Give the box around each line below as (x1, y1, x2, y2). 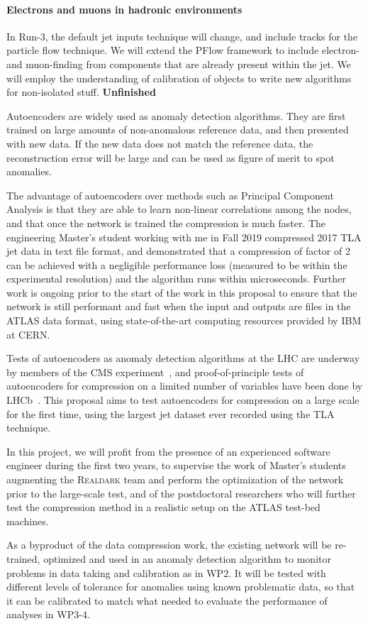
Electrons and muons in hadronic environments (6, 1, 242, 16)
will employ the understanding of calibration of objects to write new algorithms (6, 70, 352, 85)
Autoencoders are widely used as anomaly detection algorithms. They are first (6, 108, 346, 123)
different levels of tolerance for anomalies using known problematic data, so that (6, 579, 355, 594)
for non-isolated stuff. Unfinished (6, 84, 156, 99)
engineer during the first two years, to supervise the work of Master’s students (6, 458, 346, 473)
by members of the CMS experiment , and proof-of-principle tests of (6, 364, 304, 379)
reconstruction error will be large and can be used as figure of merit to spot (6, 150, 335, 165)
